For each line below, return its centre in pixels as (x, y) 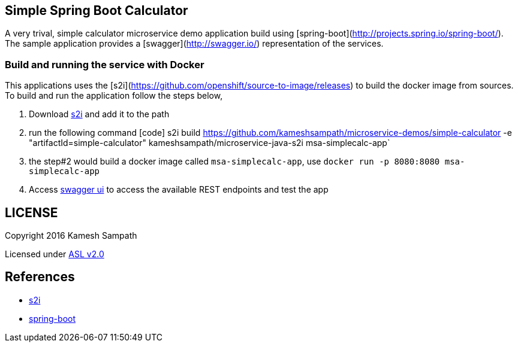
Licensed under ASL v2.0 (55, 254)
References (40, 277)
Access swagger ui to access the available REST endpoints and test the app (179, 190)
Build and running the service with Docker (105, 64)
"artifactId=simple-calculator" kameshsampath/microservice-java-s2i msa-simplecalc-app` (210, 143)
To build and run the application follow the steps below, (114, 96)
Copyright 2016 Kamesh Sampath (71, 236)
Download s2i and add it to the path (99, 114)
